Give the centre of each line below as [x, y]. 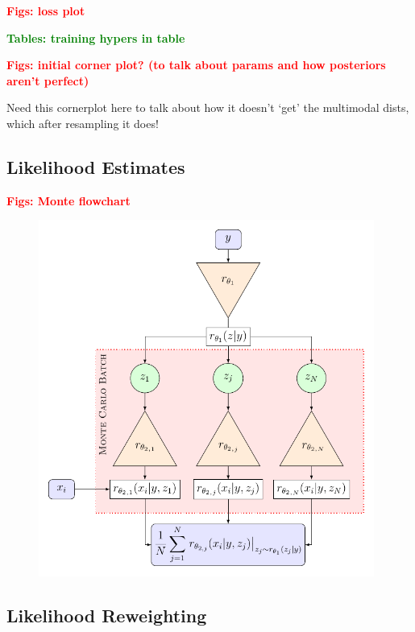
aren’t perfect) [48, 80]
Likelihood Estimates [96, 166]
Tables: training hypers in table [96, 37]
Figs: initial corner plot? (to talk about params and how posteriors [196, 65]
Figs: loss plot [46, 10]
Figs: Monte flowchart [68, 200]
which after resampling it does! [83, 123]
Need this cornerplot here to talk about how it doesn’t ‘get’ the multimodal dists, [208, 107]
